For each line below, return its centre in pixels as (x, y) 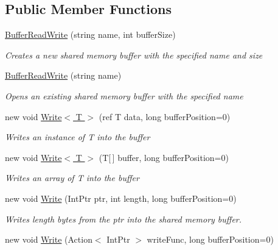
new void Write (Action (49, 239)
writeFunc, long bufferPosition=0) (210, 239)
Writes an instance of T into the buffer (78, 137)
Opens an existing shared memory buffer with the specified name (124, 95)
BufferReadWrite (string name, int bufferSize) (90, 34)
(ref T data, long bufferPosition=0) (165, 116)
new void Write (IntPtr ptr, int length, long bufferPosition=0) (121, 198)
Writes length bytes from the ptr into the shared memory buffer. (123, 219)
